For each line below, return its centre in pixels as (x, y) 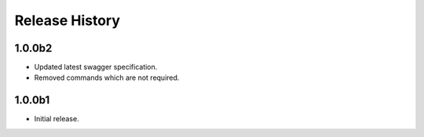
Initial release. (57, 119)
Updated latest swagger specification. (96, 67)
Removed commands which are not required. (107, 78)
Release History (68, 20)
